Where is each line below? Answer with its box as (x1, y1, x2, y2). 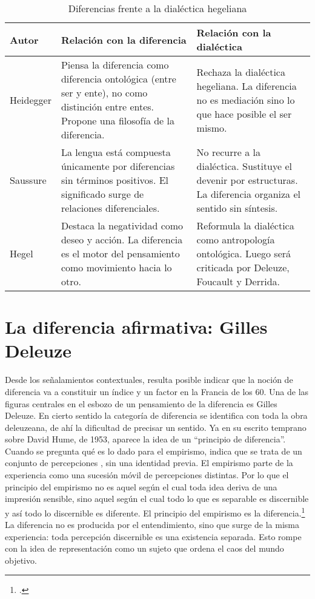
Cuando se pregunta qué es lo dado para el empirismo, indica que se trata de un (5, 444, 302, 457)
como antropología (196, 232, 275, 246)
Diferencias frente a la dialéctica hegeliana (68, 1, 247, 15)
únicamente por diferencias (61, 159, 175, 173)
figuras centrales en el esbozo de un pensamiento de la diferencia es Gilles (5, 397, 277, 410)
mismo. (196, 120, 227, 135)
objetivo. (5, 553, 37, 566)
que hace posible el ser (196, 106, 292, 121)
